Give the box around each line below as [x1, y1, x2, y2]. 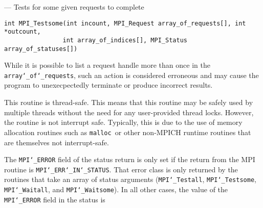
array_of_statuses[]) [4, 45, 78, 53]
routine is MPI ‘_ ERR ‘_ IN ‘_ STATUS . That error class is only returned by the [4, 164, 238, 174]
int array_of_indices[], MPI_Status [62, 36, 187, 44]
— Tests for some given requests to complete [4, 2, 144, 12]
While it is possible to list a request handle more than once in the [4, 60, 210, 70]
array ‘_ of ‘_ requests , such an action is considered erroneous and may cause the [4, 69, 259, 80]
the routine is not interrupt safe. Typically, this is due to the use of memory [4, 117, 243, 127]
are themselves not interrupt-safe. [4, 137, 109, 147]
